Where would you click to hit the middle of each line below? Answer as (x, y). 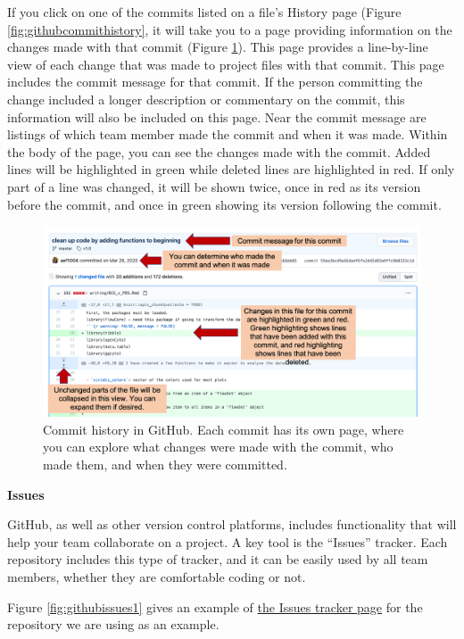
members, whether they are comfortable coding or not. (157, 576)
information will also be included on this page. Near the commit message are (217, 116)
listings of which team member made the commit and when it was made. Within (228, 134)
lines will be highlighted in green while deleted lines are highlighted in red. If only (231, 169)
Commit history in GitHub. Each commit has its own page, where (224, 429)
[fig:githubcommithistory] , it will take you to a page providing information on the (230, 29)
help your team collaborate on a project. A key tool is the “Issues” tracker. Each (228, 541)
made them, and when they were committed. (165, 464)
